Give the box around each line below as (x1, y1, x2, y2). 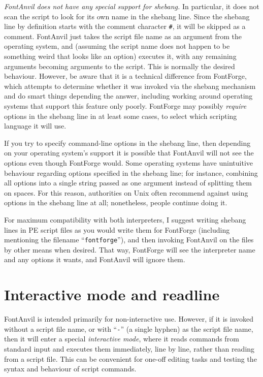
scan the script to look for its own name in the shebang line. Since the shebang (4, 11, 250, 21)
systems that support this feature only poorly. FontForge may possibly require (4, 101, 247, 111)
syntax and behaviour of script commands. (4, 363, 137, 374)
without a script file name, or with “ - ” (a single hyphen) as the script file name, (4, 323, 253, 334)
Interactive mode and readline (4, 284, 220, 305)
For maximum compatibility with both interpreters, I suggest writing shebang (4, 214, 246, 225)
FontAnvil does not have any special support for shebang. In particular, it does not (4, 1, 259, 11)
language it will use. (4, 120, 67, 131)
